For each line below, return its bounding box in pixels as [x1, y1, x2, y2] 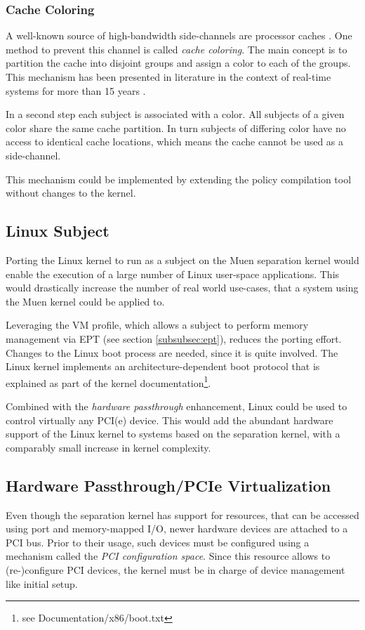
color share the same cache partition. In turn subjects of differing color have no [6, 120, 346, 135]
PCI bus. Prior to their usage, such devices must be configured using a [6, 534, 310, 549]
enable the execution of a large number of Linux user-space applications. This [6, 266, 340, 281]
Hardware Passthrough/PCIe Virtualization [6, 474, 331, 496]
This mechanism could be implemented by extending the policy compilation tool [6, 171, 352, 186]
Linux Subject [6, 220, 109, 242]
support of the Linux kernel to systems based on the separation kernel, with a [6, 426, 340, 441]
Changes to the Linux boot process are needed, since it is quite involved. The [6, 345, 338, 360]
